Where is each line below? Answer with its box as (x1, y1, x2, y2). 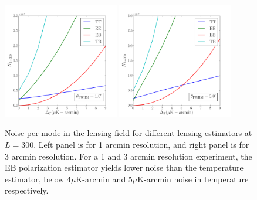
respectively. (5, 184, 49, 196)
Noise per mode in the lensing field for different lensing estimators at (5, 127, 252, 139)
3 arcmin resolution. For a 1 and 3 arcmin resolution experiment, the (5, 150, 252, 162)
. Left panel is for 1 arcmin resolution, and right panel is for (33, 138, 249, 150)
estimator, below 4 (5, 172, 71, 185)
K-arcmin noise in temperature (137, 172, 249, 185)
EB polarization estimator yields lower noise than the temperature (5, 161, 244, 174)
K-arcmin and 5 (76, 172, 133, 185)
